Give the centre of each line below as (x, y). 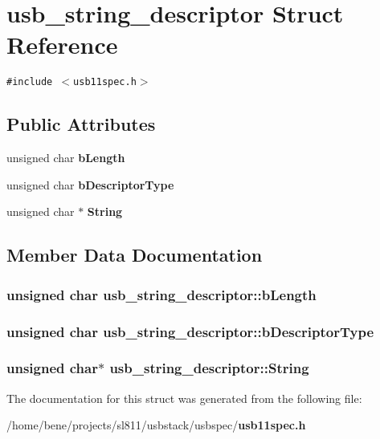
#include (30, 82)
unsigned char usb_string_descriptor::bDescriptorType (190, 331)
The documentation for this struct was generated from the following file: (184, 398)
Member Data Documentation (135, 255)
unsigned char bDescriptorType (90, 184)
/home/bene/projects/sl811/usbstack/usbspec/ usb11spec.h (156, 425)
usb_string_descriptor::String (209, 368)
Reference (62, 45)
